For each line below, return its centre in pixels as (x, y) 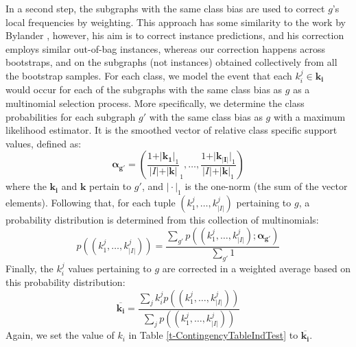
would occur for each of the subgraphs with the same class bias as (144, 89)
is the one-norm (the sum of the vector (266, 186)
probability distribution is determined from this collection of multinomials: (162, 220)
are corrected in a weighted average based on (257, 268)
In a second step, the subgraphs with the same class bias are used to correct (165, 8)
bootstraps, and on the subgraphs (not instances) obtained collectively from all (171, 62)
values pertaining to (110, 268)
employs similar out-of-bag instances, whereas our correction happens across (165, 48)
